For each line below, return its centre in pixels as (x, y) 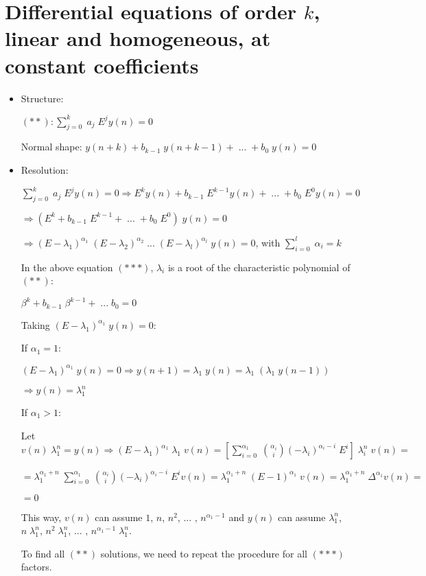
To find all (43, 553)
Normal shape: (51, 147)
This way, (41, 517)
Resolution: (45, 169)
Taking (35, 324)
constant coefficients (102, 65)
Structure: (42, 98)
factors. (36, 567)
